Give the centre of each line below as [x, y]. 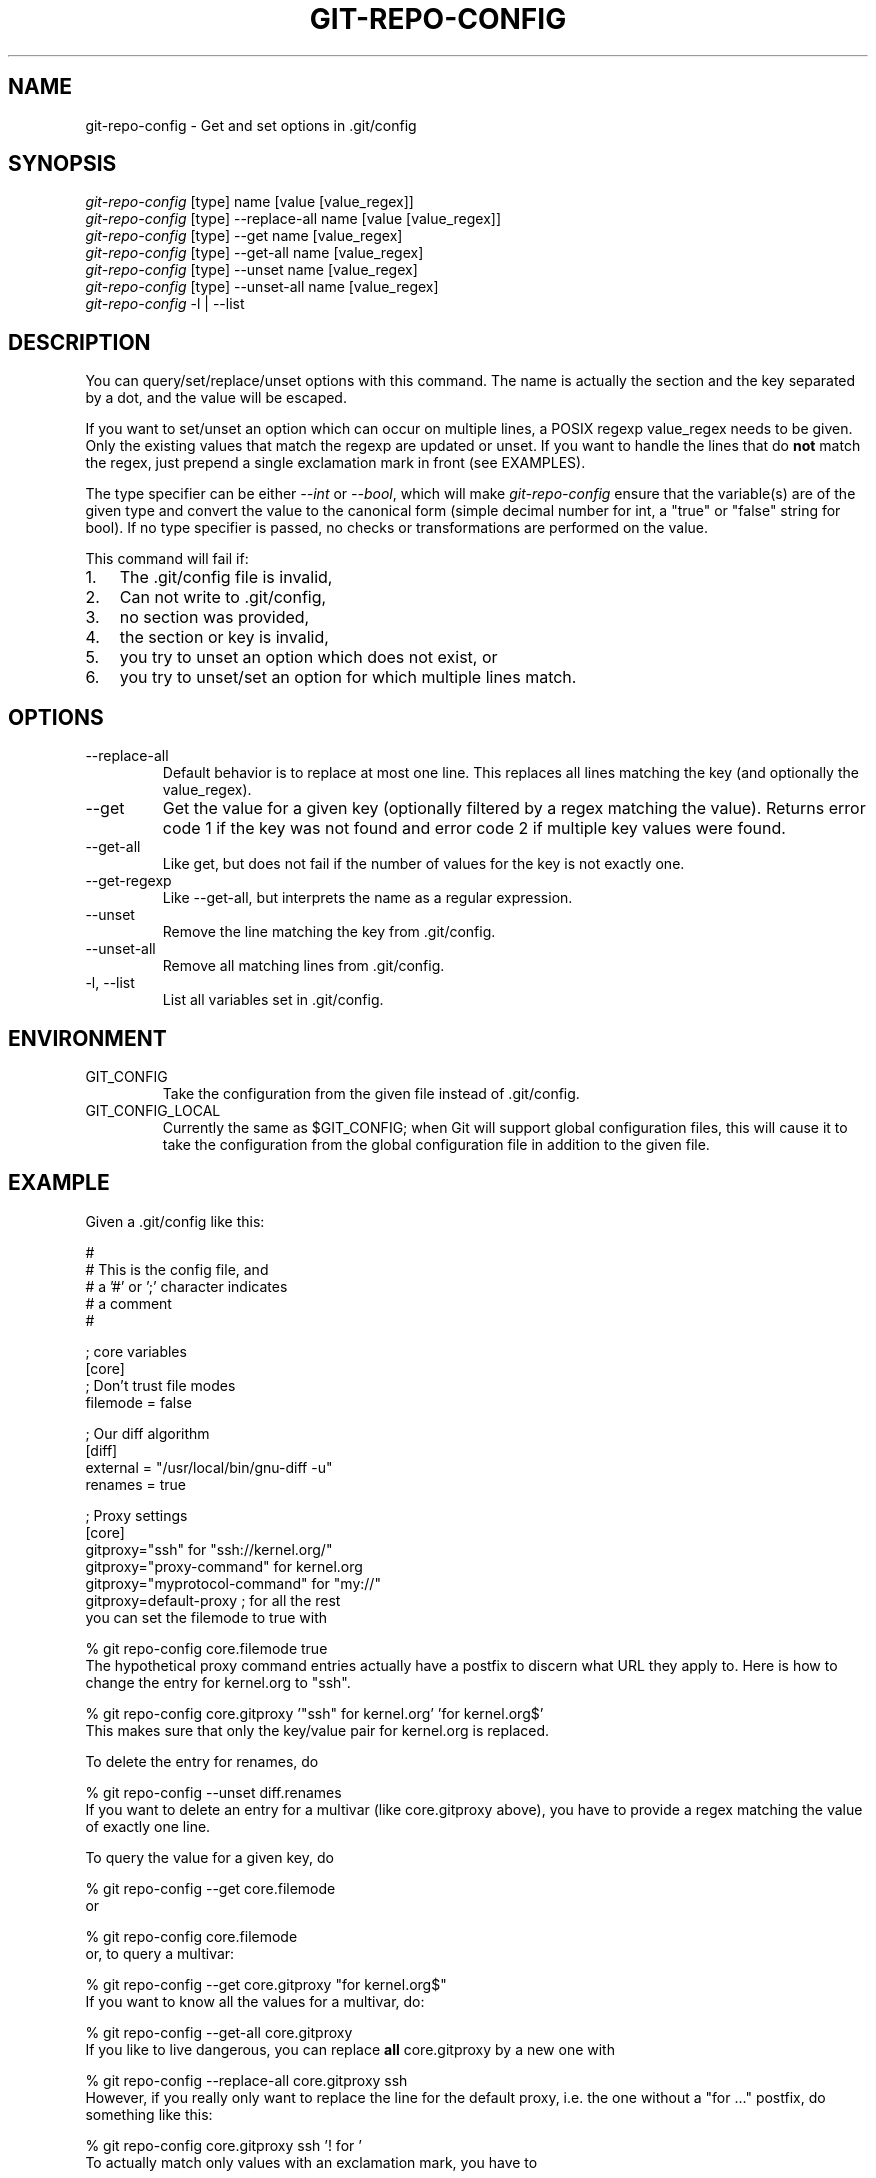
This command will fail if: [167, 559]
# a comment [128, 1303]
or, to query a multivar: [160, 1953]
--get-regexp [128, 881]
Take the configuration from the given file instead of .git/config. [371, 1093]
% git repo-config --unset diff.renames [213, 1792]
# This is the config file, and [177, 1269]
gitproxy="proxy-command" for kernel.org [224, 1566]
